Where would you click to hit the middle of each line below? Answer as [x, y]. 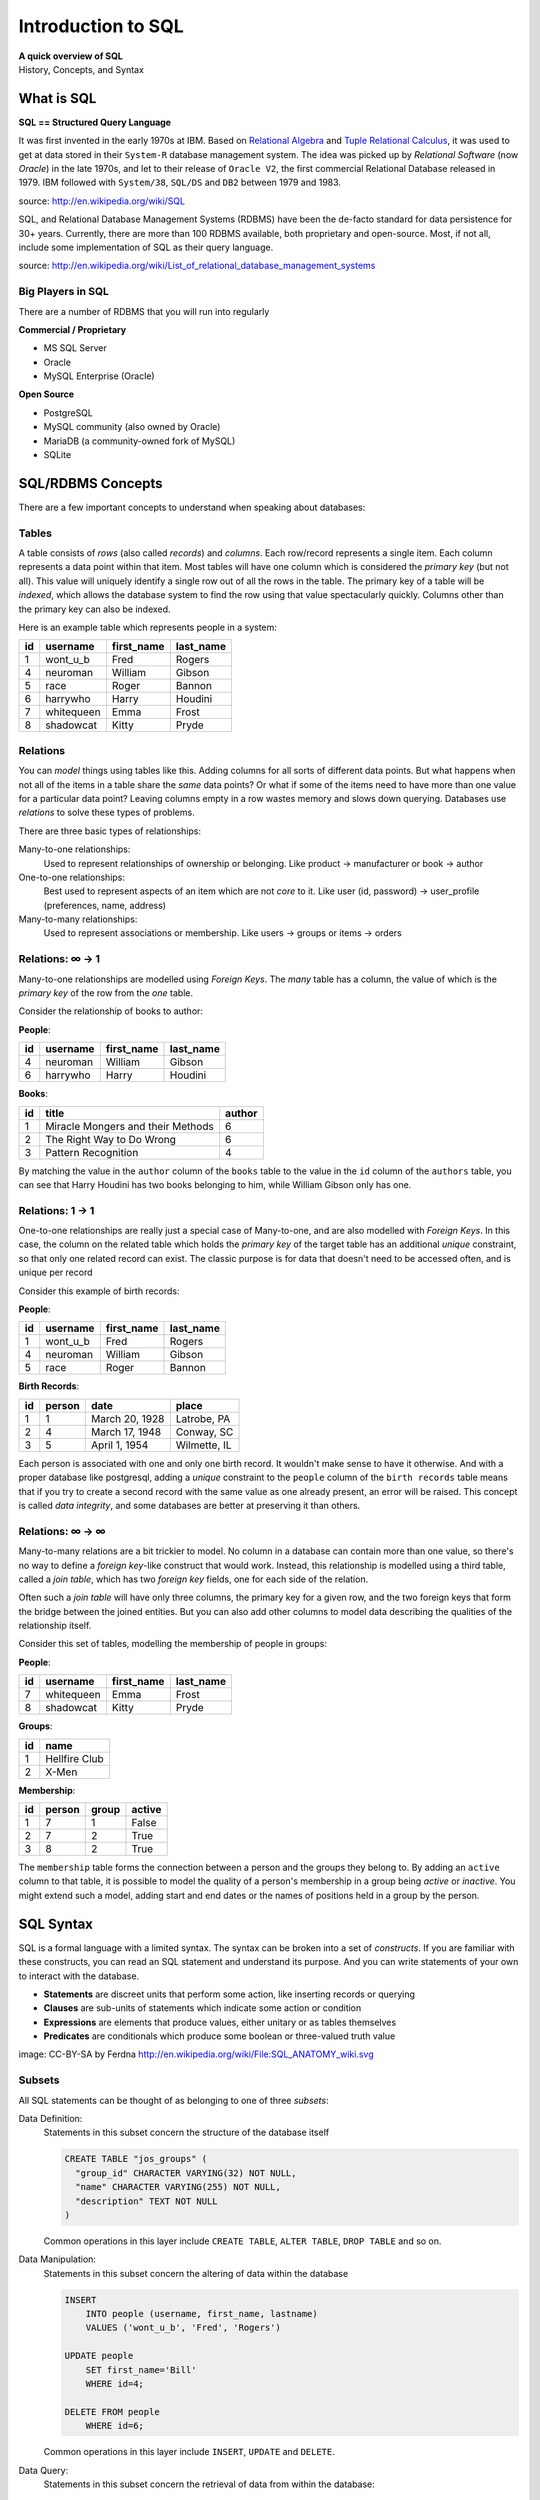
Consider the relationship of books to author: [111, 1011]
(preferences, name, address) [105, 905]
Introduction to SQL [101, 26]
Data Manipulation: [57, 2259]
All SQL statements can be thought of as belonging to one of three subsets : [173, 2100]
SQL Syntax [56, 1923]
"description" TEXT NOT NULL [147, 2201]
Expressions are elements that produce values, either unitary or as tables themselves [220, 2022]
